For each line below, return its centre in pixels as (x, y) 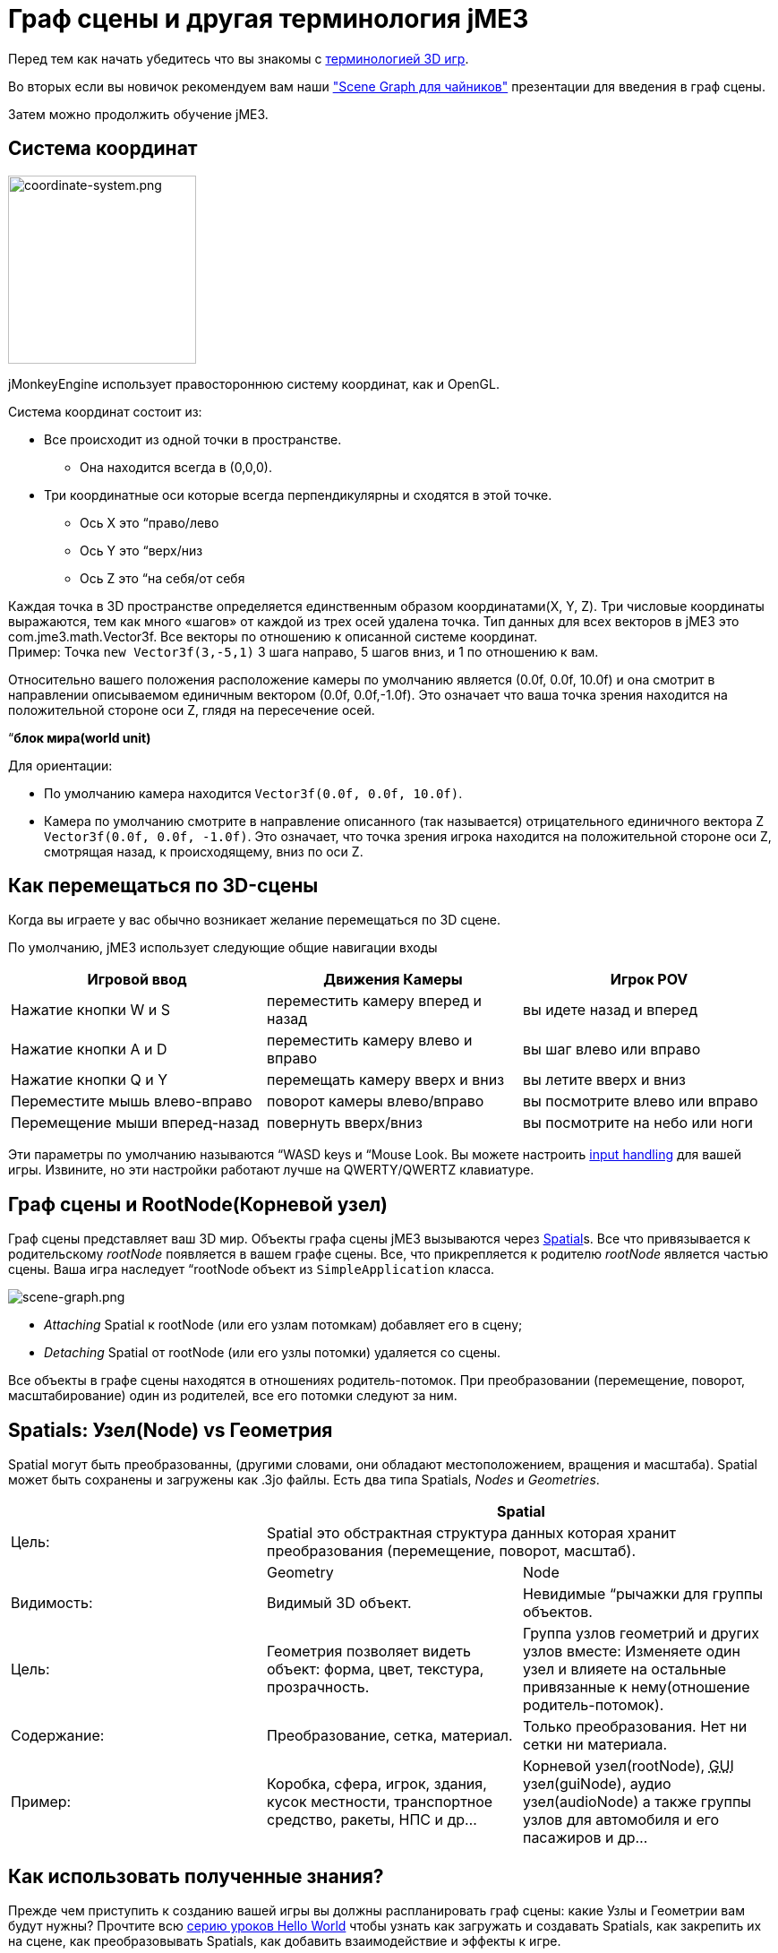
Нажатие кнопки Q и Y (90, 1080)
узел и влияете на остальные (624, 1669)
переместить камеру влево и (369, 1041)
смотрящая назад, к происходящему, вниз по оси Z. (204, 851)
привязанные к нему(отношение (636, 1687)
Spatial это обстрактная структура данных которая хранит (471, 1533)
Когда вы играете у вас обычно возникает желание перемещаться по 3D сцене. (255, 920)
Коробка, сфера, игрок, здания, (376, 1784)
